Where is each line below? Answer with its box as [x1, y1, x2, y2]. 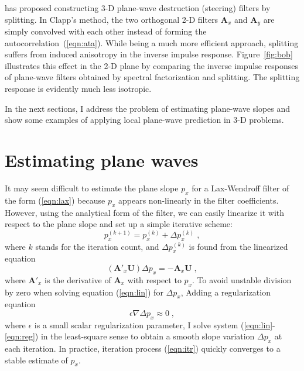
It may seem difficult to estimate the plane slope [5, 181, 179, 194]
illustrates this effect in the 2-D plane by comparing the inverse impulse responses [5, 59, 299, 71]
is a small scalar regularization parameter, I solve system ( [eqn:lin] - [34, 318, 275, 331]
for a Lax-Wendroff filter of [192, 181, 289, 194]
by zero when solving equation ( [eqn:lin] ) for [5, 286, 163, 298]
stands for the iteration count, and [35, 240, 159, 252]
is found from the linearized [189, 240, 288, 252]
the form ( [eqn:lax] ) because [5, 194, 105, 206]
